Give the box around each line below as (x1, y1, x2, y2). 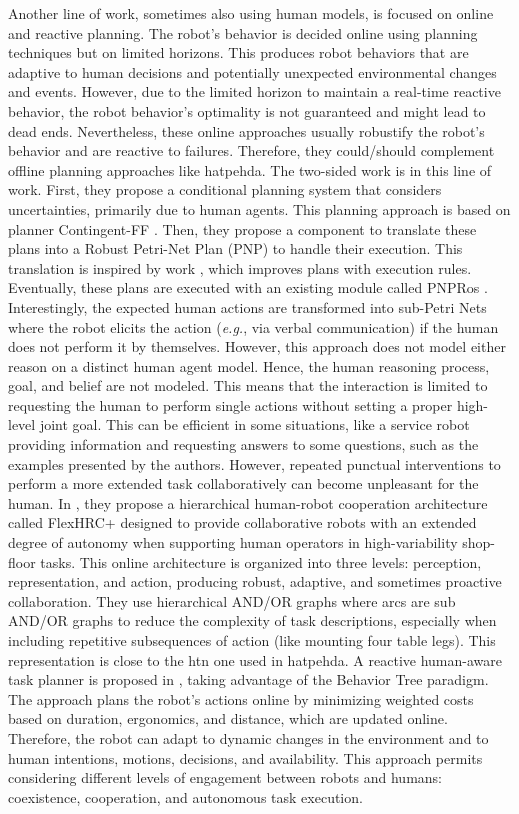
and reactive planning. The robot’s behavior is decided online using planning (8, 22, 478, 43)
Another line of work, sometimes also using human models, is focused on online (8, 3, 494, 23)
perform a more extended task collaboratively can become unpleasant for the (8, 473, 479, 494)
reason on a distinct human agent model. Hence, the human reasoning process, (8, 355, 490, 376)
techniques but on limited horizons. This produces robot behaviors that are (8, 42, 469, 63)
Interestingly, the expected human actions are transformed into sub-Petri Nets (8, 296, 487, 317)
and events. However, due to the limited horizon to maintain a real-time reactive (8, 81, 501, 102)
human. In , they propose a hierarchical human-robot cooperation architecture (8, 492, 488, 513)
